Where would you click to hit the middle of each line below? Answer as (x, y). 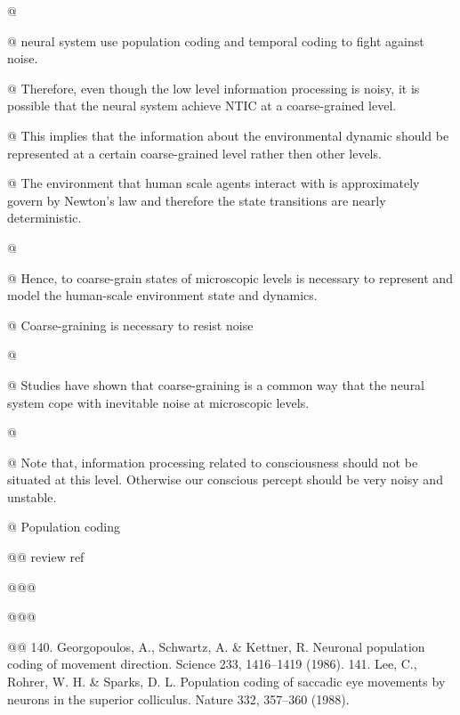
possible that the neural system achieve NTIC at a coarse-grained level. (202, 106)
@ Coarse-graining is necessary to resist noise (130, 325)
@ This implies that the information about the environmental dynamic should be (228, 135)
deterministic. (44, 218)
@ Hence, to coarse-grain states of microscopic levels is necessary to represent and (230, 277)
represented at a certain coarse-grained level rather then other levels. (194, 153)
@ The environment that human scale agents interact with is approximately (214, 183)
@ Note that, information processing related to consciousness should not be (213, 462)
